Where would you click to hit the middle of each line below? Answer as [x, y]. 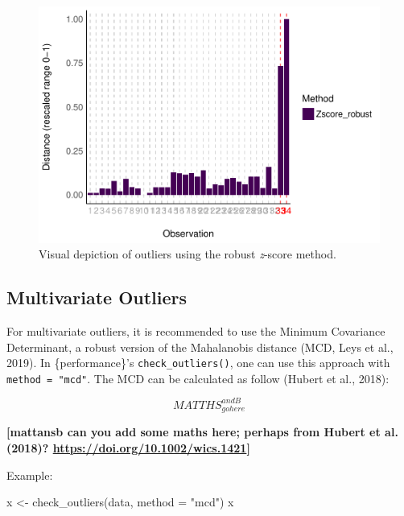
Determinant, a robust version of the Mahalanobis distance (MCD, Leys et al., [200, 347]
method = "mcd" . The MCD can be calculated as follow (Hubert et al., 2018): [198, 378]
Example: [30, 475]
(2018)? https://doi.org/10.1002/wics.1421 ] [128, 447]
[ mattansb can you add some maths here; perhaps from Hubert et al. [202, 432]
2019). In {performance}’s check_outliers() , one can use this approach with [198, 363]
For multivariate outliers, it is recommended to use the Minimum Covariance [196, 330]
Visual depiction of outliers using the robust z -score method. [188, 254]
